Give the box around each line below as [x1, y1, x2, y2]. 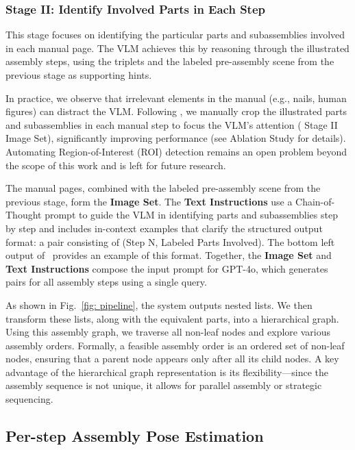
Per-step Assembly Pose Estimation [5, 425, 264, 447]
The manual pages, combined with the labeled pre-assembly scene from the [5, 181, 321, 195]
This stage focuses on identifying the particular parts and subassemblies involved [5, 27, 345, 42]
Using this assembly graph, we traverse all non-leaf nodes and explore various [5, 325, 330, 339]
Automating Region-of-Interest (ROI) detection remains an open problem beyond [5, 144, 347, 158]
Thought [5, 208, 42, 222]
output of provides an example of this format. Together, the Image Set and [5, 248, 332, 262]
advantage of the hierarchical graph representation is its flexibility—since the [5, 364, 329, 379]
